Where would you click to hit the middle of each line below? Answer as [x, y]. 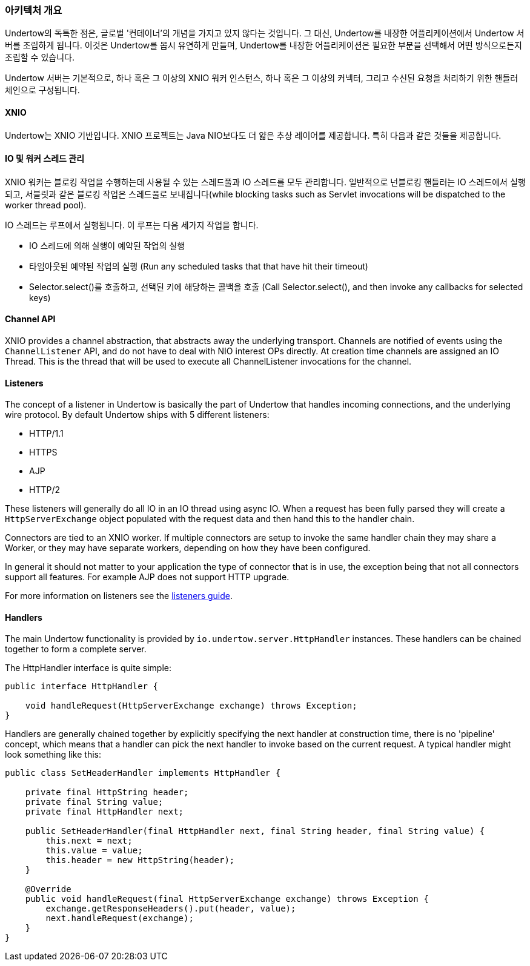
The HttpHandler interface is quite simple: [88, 668]
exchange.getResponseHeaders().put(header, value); [171, 909]
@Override [48, 889]
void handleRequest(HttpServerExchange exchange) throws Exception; [191, 706]
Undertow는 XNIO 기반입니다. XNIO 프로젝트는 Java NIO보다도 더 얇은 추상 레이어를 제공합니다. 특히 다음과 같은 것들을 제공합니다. [253, 135]
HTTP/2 [45, 490]
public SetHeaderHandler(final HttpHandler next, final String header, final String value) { [255, 831]
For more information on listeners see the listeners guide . [119, 596]
